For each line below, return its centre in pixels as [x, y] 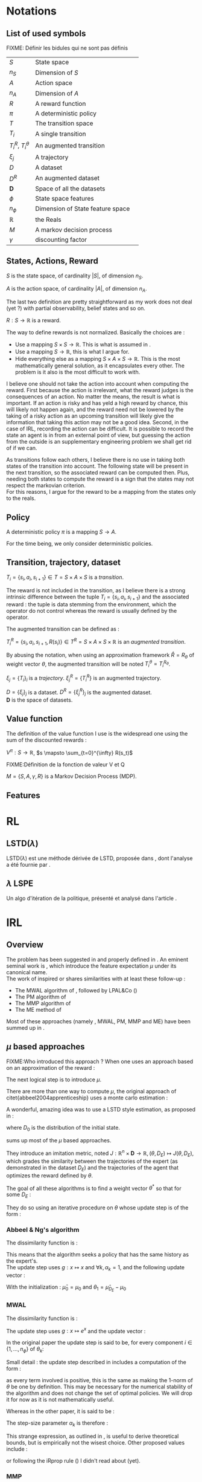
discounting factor [61, 239]
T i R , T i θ [19, 146]
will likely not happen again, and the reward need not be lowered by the [95, 410]
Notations [32, 11]
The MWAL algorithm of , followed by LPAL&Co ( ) [76, 990]
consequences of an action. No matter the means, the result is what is [93, 396]
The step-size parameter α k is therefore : [57, 1423]
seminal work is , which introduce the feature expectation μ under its [91, 966]
